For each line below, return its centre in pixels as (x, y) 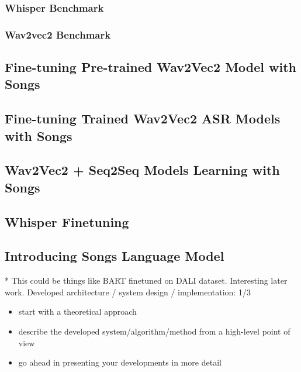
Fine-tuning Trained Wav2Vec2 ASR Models (143, 118)
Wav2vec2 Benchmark (58, 34)
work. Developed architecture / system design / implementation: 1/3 (128, 292)
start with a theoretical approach (77, 311)
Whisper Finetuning (67, 221)
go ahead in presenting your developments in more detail (120, 362)
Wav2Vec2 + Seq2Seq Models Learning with (142, 170)
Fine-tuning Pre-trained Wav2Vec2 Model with (151, 67)
